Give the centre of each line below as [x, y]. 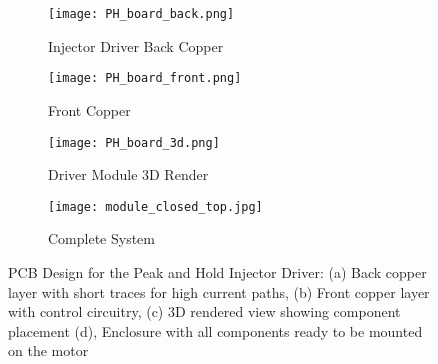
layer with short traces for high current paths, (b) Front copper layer [219, 291]
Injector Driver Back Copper [136, 45]
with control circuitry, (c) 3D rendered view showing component [204, 311]
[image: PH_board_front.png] [145, 78]
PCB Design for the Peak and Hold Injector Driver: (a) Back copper [217, 272]
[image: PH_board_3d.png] [134, 142]
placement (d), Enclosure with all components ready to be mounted [215, 330]
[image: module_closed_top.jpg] [155, 206]
